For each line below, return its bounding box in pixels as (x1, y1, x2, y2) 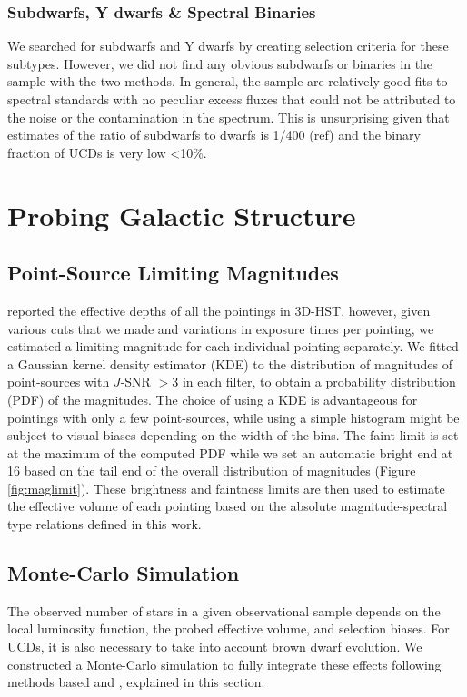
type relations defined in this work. (7, 515, 202, 534)
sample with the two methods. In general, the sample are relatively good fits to (7, 72, 448, 91)
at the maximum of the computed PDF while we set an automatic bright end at (7, 443, 453, 462)
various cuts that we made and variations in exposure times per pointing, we (7, 319, 434, 338)
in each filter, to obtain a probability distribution (182, 372, 456, 391)
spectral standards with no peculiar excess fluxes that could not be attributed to (7, 90, 456, 108)
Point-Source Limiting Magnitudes (7, 259, 339, 287)
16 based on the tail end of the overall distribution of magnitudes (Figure (7, 461, 416, 480)
